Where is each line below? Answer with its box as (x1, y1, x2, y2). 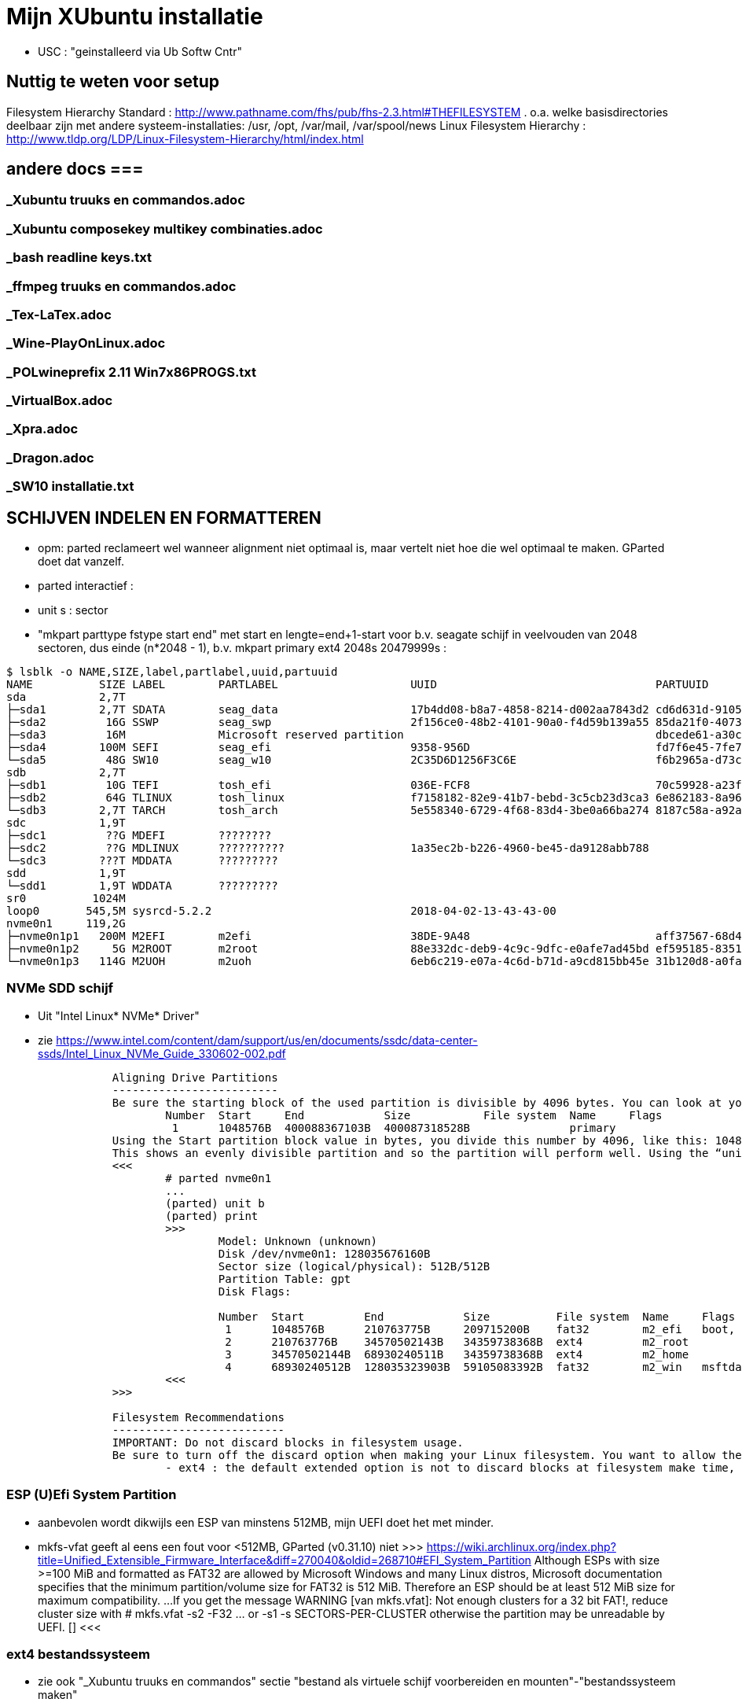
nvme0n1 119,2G (6, 917, 126, 930)
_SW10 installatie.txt (6, 478, 134, 495)
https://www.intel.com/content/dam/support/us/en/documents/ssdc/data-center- (56, 1033, 478, 1047)
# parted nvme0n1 (165, 1171, 272, 1185)
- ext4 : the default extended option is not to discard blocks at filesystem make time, (165, 1461, 736, 1474)
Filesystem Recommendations (112, 1410, 285, 1424)
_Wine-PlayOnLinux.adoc (6, 335, 166, 352)
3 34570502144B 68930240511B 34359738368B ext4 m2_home (225, 1347, 689, 1361)
